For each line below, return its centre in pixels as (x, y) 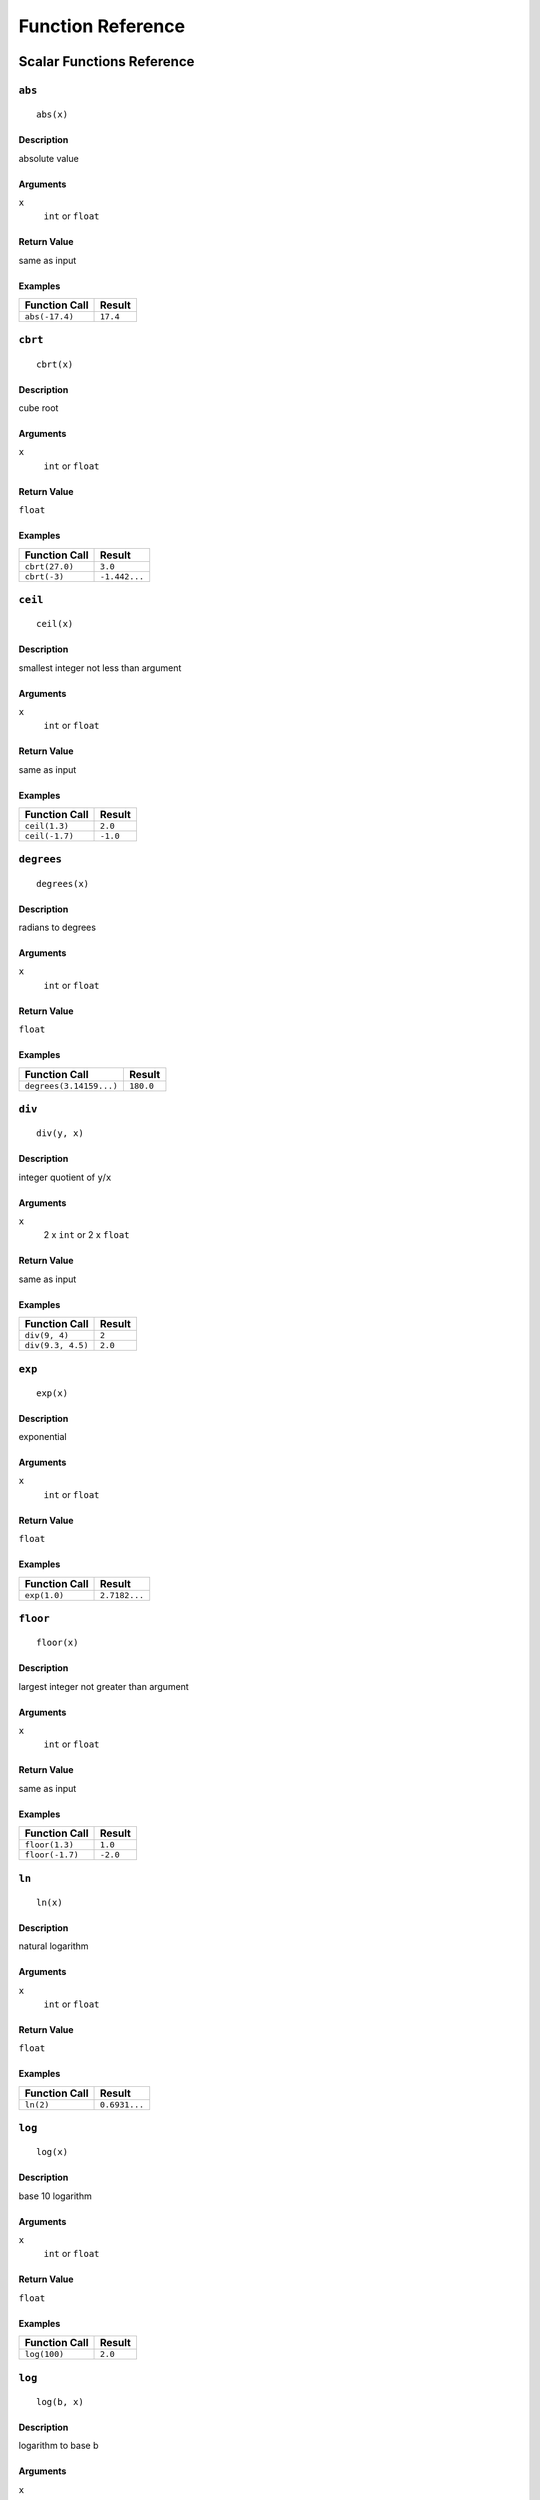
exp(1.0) (44, 1595)
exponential (42, 1437)
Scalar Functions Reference (106, 61)
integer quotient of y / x (65, 1177)
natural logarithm (53, 1946)
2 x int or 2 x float (86, 1235)
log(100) (44, 2354)
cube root (38, 408)
